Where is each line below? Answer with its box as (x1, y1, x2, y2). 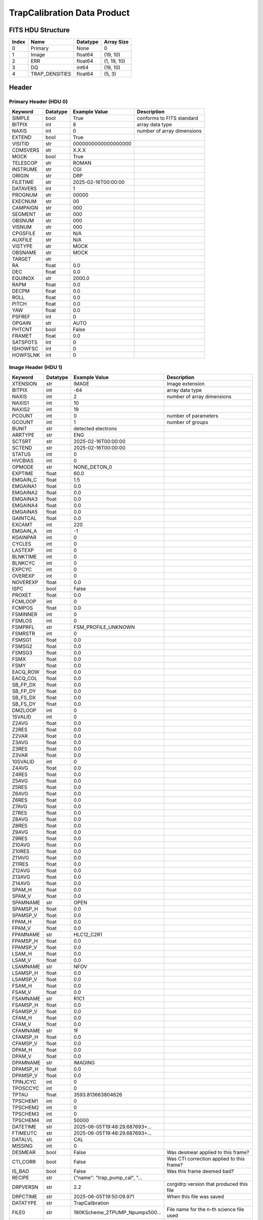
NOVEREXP (12, 579, 38, 586)
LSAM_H (12, 950, 32, 957)
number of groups (166, 419, 208, 426)
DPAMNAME (12, 1059, 41, 1066)
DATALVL (12, 1136, 34, 1143)
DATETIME (12, 1123, 37, 1130)
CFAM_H (12, 1014, 32, 1021)
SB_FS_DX (12, 694, 36, 701)
